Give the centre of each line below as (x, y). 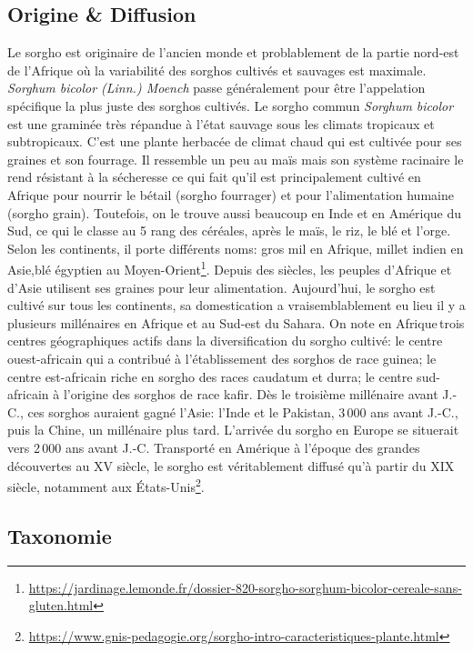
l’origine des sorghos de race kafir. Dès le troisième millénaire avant (251, 394)
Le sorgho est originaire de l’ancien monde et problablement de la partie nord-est (233, 52)
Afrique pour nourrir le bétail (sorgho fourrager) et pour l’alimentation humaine (231, 194)
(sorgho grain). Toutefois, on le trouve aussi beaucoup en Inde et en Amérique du (235, 212)
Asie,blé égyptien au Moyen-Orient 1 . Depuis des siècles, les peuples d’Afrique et (230, 268)
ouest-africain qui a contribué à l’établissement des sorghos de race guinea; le (222, 358)
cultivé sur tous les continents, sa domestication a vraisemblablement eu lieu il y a (236, 305)
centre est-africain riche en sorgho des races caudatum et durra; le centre (210, 376)
